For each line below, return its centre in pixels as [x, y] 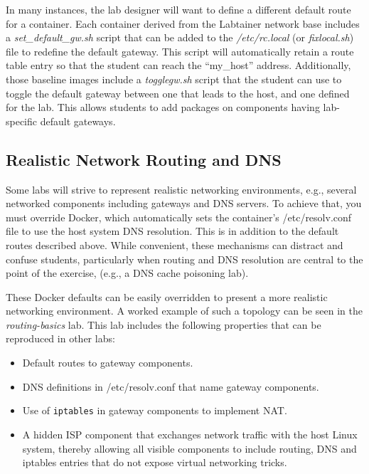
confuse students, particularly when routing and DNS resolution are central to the [184, 259]
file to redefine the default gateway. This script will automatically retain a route [180, 51]
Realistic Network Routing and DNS [144, 159]
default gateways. [78, 121]
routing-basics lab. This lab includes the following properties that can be [164, 324]
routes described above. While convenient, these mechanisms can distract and [175, 244]
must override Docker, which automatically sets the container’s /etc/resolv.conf [179, 217]
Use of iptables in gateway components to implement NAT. [155, 410]
